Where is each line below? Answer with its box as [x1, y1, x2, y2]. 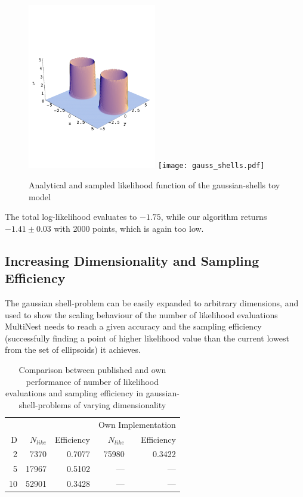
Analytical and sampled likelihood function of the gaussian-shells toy [29, 179, 280, 191]
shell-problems [18, 398, 71, 411]
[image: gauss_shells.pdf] [157, 161, 265, 170]
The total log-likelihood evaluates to [5, 210, 137, 223]
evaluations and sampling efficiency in [5, 387, 144, 399]
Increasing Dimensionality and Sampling [5, 251, 259, 269]
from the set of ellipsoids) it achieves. [5, 343, 141, 356]
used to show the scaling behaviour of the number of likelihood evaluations [5, 308, 278, 321]
